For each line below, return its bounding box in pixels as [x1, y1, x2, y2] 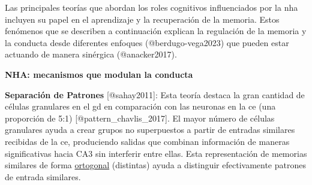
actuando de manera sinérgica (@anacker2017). [5, 48, 177, 60]
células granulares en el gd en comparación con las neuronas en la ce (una [5, 100, 276, 113]
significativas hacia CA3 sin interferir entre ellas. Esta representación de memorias [5, 147, 307, 159]
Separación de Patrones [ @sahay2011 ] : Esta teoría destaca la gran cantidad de [5, 88, 305, 101]
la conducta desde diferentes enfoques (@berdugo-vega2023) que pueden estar [5, 36, 289, 48]
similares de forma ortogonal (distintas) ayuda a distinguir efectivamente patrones [5, 159, 306, 171]
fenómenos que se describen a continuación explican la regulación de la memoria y [5, 25, 307, 37]
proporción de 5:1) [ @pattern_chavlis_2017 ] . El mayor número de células [5, 111, 275, 124]
